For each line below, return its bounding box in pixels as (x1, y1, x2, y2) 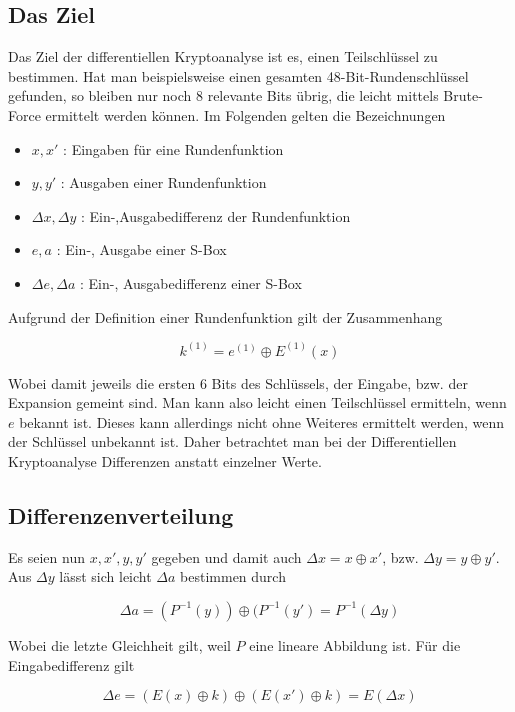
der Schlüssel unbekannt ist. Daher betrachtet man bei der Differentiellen (8, 431, 457, 452)
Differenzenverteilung (8, 499, 234, 530)
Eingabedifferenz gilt (8, 654, 135, 675)
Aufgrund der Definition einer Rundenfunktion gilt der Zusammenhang (8, 306, 443, 327)
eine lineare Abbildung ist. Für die (249, 634, 461, 655)
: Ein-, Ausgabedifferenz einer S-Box (79, 272, 302, 293)
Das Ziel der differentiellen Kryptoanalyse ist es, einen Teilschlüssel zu (8, 46, 438, 67)
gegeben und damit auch (151, 546, 302, 567)
